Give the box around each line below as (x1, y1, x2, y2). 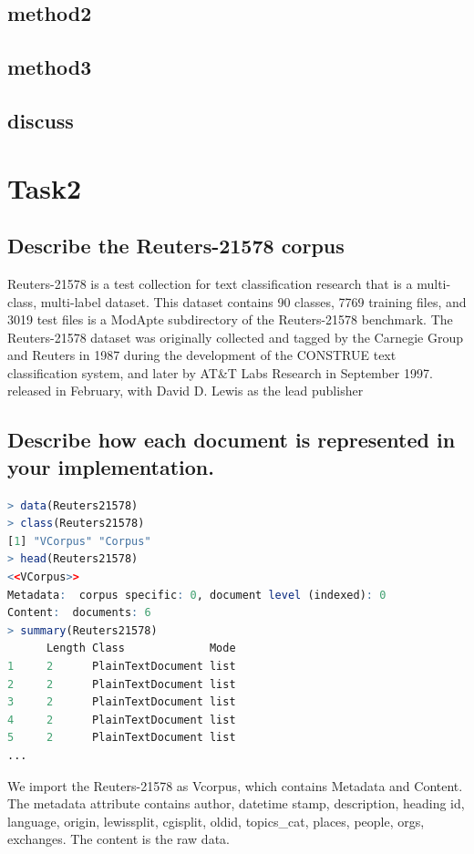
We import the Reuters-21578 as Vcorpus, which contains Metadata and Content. (7, 776, 463, 795)
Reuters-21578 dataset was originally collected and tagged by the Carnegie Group (7, 327, 463, 346)
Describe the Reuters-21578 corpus (7, 232, 345, 260)
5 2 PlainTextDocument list (7, 731, 236, 745)
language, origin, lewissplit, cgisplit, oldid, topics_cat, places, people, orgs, (7, 811, 425, 830)
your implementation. (7, 452, 214, 480)
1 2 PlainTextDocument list (7, 660, 236, 674)
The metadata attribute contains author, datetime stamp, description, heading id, (7, 794, 465, 813)
